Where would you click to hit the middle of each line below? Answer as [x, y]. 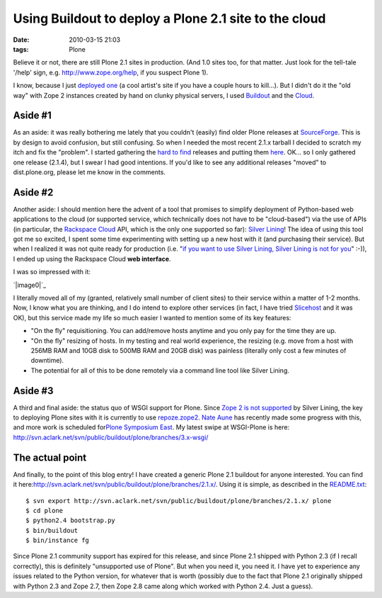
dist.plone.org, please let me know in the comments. [89, 172]
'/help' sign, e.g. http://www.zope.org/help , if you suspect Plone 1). [111, 72]
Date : [21, 40]
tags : [21, 49]
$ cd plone [45, 510]
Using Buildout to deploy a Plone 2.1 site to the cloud [169, 18]
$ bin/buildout [52, 530]
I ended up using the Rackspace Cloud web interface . [92, 259]
